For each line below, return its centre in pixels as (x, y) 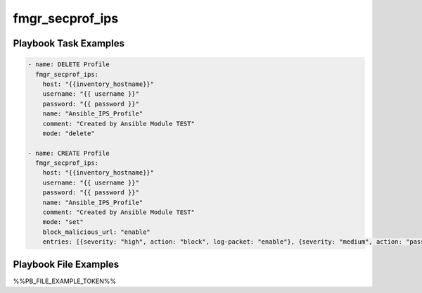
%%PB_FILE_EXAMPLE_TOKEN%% (64, 281)
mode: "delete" (69, 133)
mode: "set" (63, 222)
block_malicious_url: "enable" (96, 232)
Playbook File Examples (66, 264)
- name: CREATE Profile (69, 153)
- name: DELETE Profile (69, 64)
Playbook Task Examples (69, 43)
